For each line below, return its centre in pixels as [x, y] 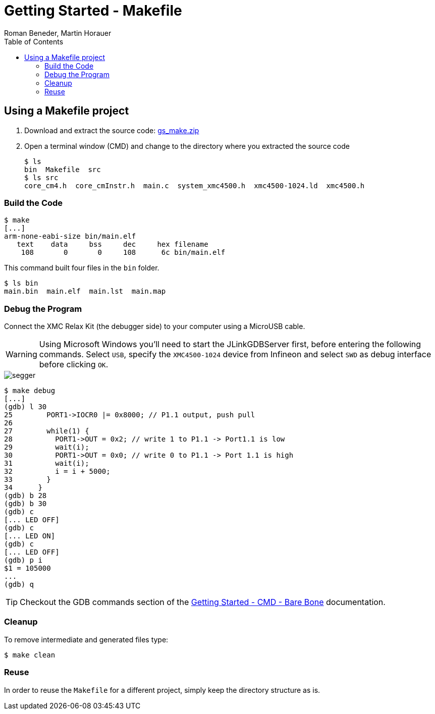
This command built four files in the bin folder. [82, 268]
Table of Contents [34, 41]
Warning [21, 354]
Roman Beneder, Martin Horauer [58, 33]
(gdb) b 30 [25, 504]
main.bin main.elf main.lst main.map [85, 291]
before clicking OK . [74, 365]
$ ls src [41, 177]
